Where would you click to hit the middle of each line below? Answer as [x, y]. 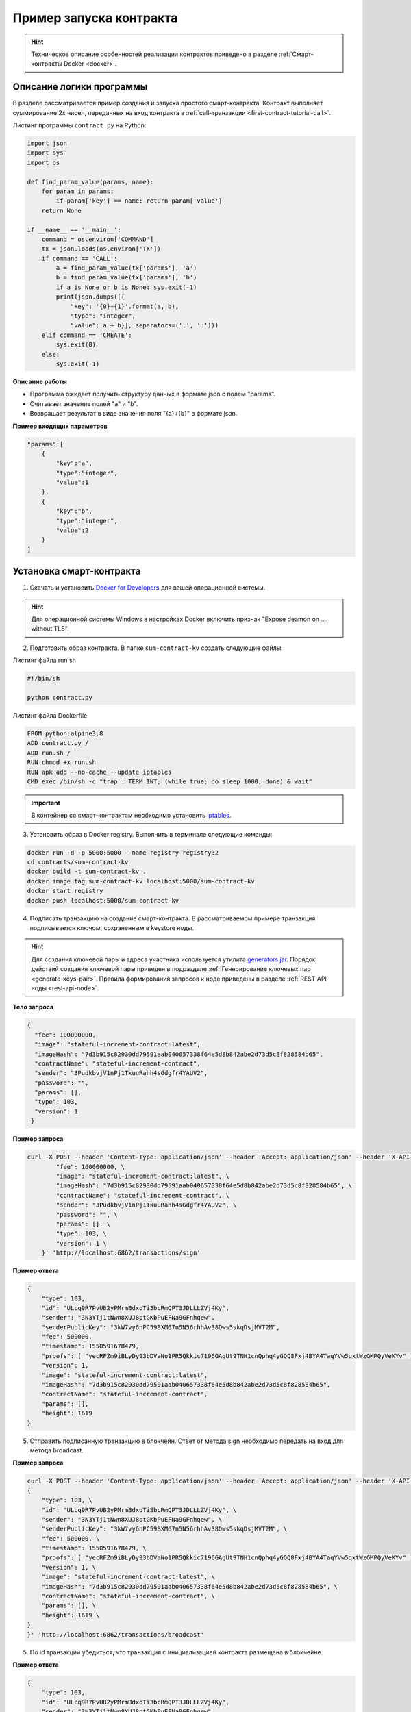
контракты [47, 64]
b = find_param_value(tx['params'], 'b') [126, 278]
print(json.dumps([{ [90, 297]
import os [43, 162]
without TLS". [50, 629]
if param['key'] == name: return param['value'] [139, 201]
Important [46, 803]
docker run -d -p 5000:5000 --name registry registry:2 [123, 852]
